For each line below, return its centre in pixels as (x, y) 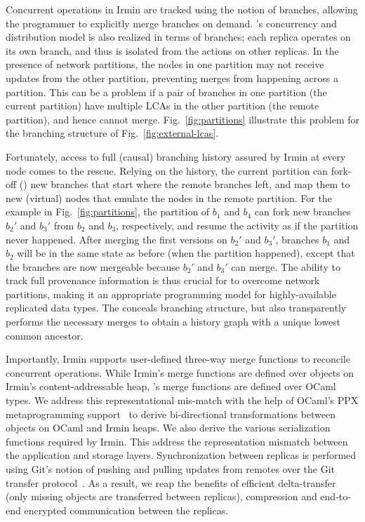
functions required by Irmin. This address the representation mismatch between (177, 441)
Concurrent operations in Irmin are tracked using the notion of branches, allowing (182, 9)
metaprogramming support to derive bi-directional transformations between (171, 414)
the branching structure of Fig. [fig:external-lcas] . (112, 133)
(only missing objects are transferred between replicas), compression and (161, 496)
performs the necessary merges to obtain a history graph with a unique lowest (173, 322)
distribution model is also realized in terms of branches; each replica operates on (178, 37)
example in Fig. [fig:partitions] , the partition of (108, 212)
